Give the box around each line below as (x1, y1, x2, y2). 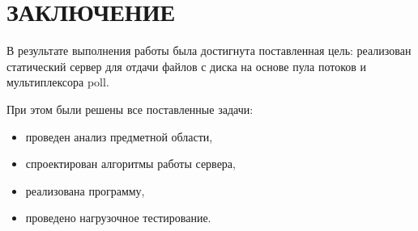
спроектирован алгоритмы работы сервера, (25, 155, 236, 172)
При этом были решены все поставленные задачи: (6, 100, 254, 117)
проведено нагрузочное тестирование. (25, 209, 211, 226)
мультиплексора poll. (6, 73, 109, 90)
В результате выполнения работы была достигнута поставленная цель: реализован (6, 42, 412, 59)
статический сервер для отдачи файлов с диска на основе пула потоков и (6, 57, 367, 74)
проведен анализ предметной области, (25, 128, 213, 145)
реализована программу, (25, 182, 145, 199)
